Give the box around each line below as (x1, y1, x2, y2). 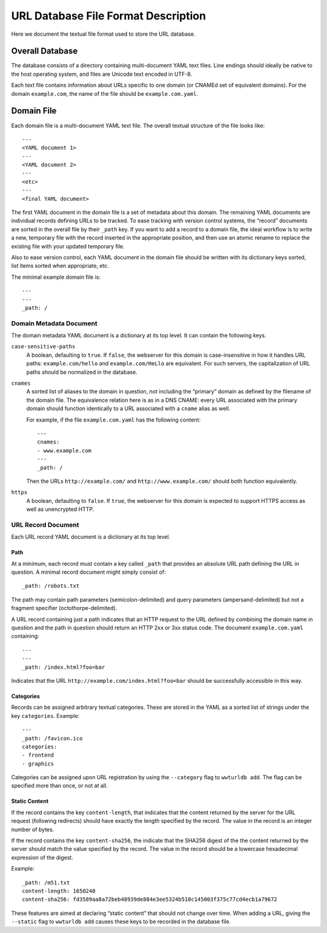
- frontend (22, 752, 54, 759)
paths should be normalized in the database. (26, 368, 137, 376)
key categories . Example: (11, 712, 80, 719)
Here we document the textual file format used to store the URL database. (11, 30, 196, 38)
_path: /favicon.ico (22, 735, 83, 742)
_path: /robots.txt (22, 582, 80, 589)
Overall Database (11, 46, 78, 56)
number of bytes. (11, 826, 54, 833)
